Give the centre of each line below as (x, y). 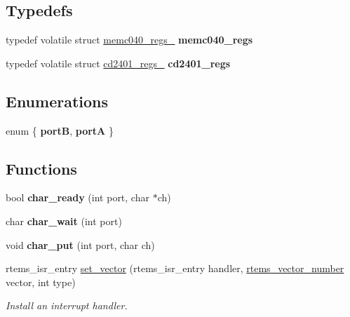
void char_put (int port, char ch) (80, 244)
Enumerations (57, 101)
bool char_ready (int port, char (78, 197)
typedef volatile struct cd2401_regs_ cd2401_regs (118, 63)
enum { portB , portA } (60, 130)
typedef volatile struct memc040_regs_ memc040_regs (129, 40)
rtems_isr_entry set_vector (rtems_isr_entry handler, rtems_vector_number (175, 268)
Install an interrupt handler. (67, 305)
